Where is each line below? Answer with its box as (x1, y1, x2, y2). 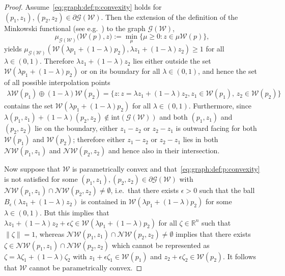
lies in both (183, 134, 218, 145)
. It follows (223, 251, 256, 261)
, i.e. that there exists (110, 185, 179, 196)
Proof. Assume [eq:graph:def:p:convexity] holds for (4, 2, 162, 12)
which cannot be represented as (111, 239, 210, 250)
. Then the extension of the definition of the (101, 11, 238, 22)
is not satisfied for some (4, 174, 78, 184)
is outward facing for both (176, 123, 257, 133)
